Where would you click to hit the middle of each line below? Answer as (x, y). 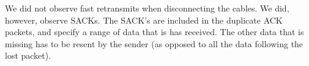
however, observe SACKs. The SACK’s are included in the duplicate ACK (144, 20)
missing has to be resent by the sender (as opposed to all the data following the (154, 43)
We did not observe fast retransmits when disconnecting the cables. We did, (147, 8)
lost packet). (28, 55)
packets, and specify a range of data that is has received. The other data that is (154, 32)
